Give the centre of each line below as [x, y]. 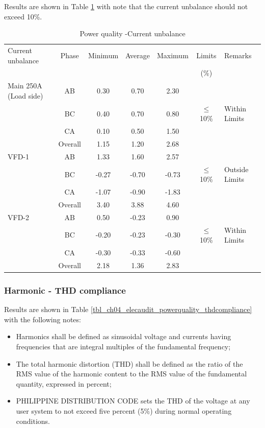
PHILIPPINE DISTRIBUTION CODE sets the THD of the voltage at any [133, 401]
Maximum [173, 55]
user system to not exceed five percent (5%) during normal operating [124, 411]
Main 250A [25, 86]
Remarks [238, 55]
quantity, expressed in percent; [64, 383]
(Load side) [25, 95]
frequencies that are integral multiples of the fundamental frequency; [123, 347]
